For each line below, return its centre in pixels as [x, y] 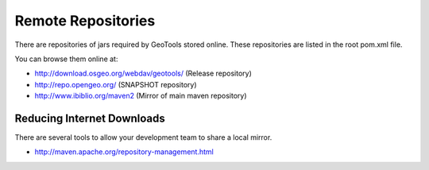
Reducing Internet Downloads [90, 118]
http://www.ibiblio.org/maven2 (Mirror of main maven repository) [141, 96]
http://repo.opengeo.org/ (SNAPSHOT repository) [116, 84]
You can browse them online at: [66, 59]
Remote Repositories [85, 21]
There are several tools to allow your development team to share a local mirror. [143, 137]
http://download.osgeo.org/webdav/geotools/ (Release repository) [143, 73]
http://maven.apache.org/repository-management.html [124, 152]
